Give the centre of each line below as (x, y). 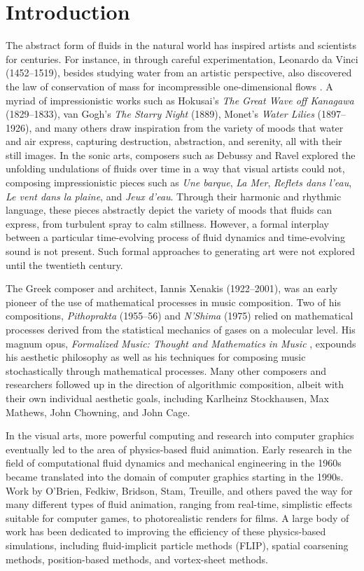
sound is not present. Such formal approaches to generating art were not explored (181, 251)
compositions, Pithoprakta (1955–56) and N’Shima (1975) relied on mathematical (180, 316)
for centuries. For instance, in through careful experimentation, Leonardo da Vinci (182, 59)
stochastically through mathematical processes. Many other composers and (166, 370)
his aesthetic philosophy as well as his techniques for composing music (156, 357)
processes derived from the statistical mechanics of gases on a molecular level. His (181, 329)
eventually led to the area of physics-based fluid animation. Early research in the (179, 449)
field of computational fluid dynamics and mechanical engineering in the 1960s (174, 463)
